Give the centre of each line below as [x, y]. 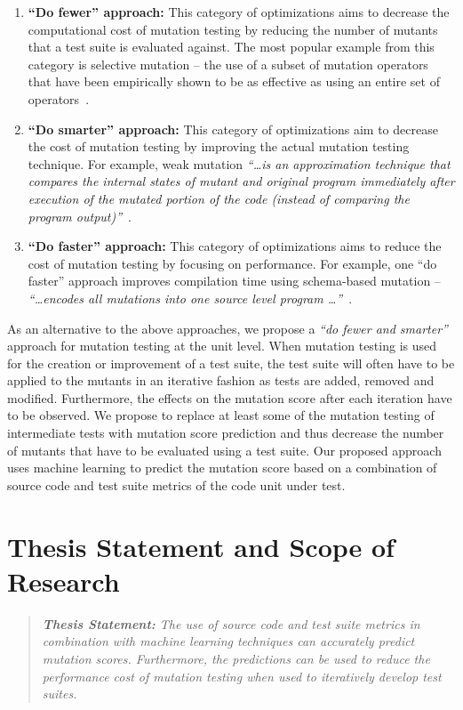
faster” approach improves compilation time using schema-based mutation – [234, 281]
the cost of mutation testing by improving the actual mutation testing [219, 146]
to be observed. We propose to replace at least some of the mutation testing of [221, 415]
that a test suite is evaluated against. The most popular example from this [231, 47]
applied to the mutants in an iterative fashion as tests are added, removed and [221, 380]
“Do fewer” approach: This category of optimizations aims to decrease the [239, 12]
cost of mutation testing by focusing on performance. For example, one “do [232, 263]
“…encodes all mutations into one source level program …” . [190, 298]
